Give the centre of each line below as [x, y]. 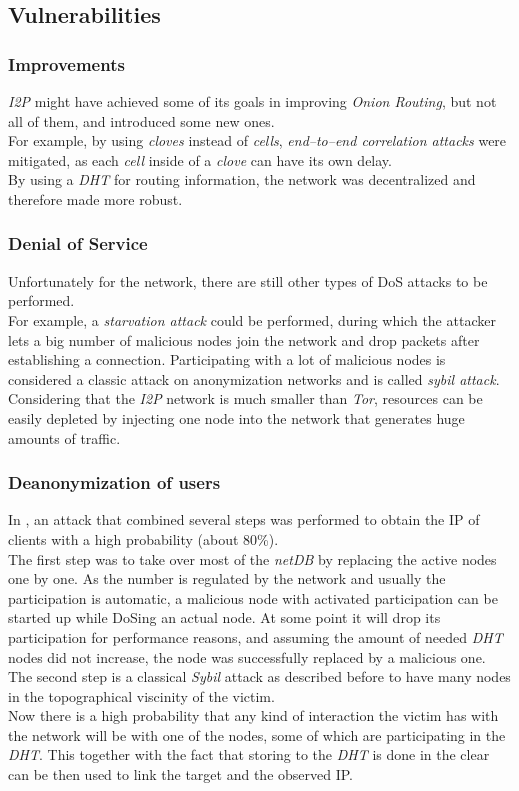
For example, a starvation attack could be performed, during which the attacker [252, 319]
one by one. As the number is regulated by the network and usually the [227, 578]
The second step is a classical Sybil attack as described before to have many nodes [259, 676]
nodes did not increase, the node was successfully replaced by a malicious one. [247, 656]
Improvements [66, 63]
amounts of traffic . [64, 437]
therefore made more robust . [95, 198]
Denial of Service [78, 243]
